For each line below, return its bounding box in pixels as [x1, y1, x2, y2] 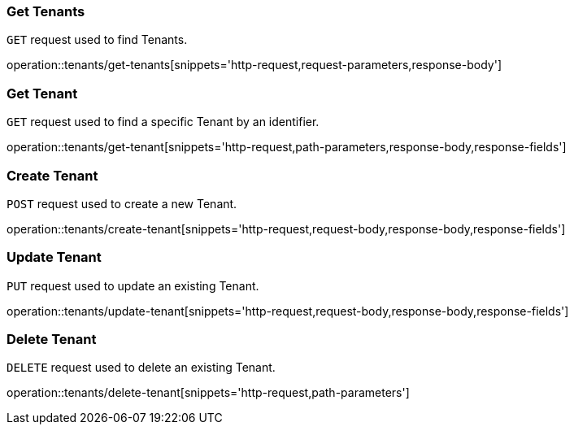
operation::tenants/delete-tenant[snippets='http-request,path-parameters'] [7, 385, 410, 400]
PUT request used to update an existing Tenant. [7, 278, 259, 293]
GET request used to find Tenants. [7, 33, 188, 47]
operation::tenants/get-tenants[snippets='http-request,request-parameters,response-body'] [7, 58, 502, 72]
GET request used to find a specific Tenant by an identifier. [7, 115, 320, 129]
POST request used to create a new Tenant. [7, 196, 237, 211]
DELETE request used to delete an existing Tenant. [7, 360, 276, 375]
